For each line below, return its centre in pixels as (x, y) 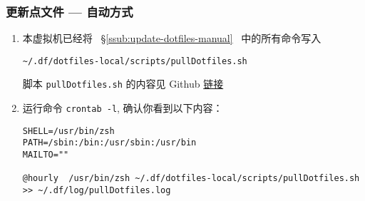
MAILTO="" (46, 155)
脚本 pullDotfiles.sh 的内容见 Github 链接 (123, 84)
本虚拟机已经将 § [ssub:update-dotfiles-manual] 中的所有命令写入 (172, 38)
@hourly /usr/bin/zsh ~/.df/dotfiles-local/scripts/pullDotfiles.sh (191, 179)
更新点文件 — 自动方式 (70, 11)
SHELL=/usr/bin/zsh (68, 131)
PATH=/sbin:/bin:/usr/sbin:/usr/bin (109, 143)
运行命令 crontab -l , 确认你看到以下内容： (123, 108)
